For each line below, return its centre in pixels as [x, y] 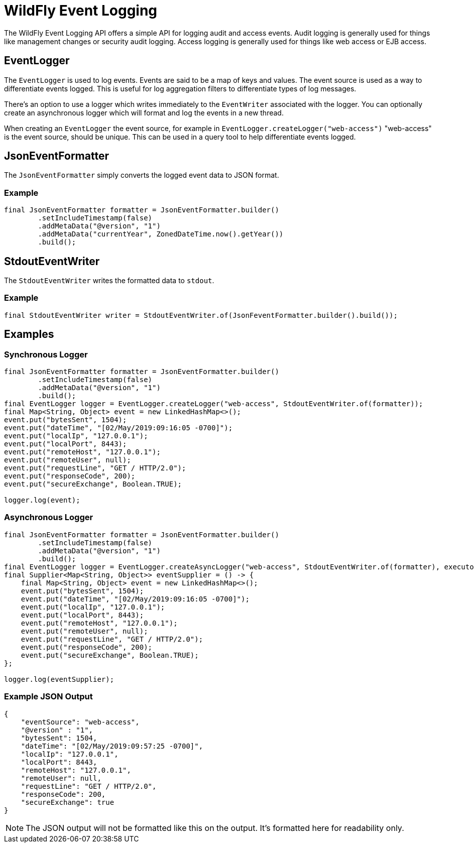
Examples [29, 334]
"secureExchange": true [68, 802]
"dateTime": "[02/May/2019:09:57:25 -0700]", [112, 746]
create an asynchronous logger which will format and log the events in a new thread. [144, 112]
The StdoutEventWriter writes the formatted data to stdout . [109, 281]
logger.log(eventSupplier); [59, 679]
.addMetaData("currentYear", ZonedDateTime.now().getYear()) [161, 234]
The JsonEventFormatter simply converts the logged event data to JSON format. [142, 175]
